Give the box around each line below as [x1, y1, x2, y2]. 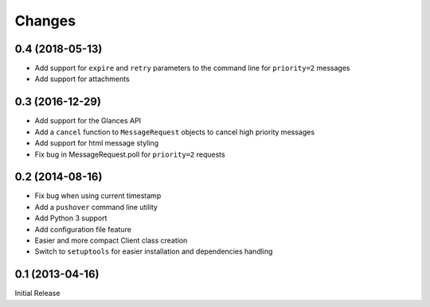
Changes [14, 12, 76, 29]
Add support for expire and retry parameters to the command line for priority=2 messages [34, 64, 350, 73]
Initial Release [14, 289, 61, 298]
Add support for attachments [34, 74, 131, 84]
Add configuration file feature [34, 224, 131, 234]
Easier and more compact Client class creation [34, 235, 188, 245]
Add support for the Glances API [34, 116, 142, 126]
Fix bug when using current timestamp [34, 191, 162, 200]
